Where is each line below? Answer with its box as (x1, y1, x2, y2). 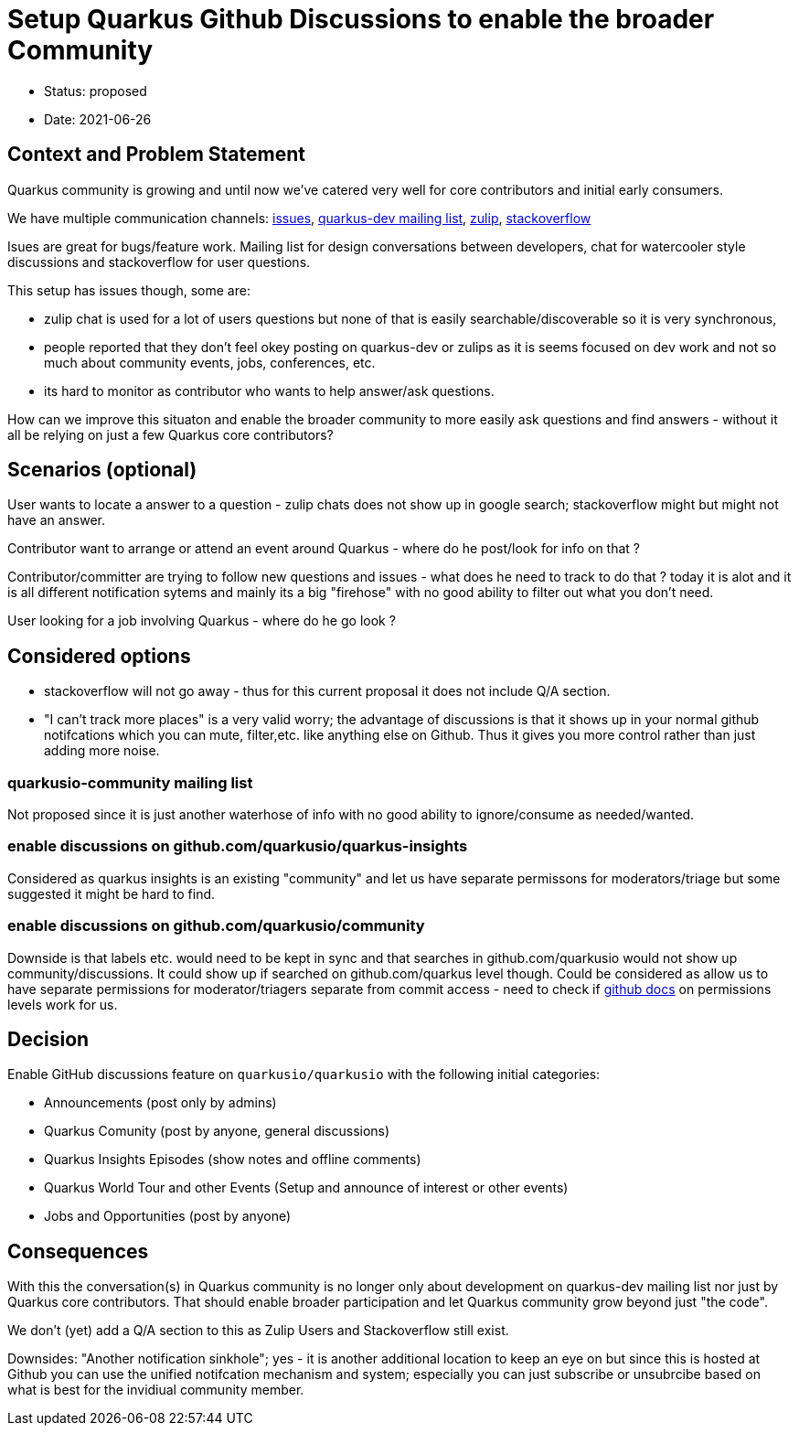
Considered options (7, 644, 191, 668)
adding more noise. (44, 743, 160, 759)
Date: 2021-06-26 (44, 111, 152, 127)
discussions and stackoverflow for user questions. (7, 253, 311, 270)
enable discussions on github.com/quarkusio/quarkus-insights (7, 837, 468, 856)
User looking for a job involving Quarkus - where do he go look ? (7, 613, 396, 629)
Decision (7, 1027, 90, 1051)
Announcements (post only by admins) (44, 1095, 277, 1111)
